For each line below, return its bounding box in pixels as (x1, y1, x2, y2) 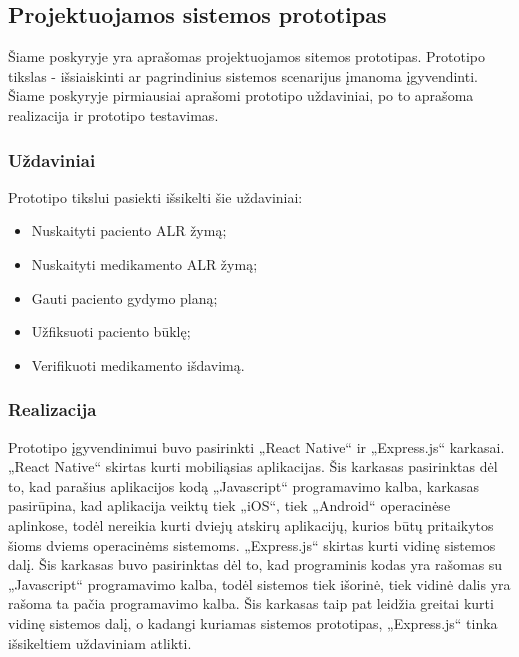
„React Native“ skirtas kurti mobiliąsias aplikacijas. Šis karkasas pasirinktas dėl (8, 456, 498, 477)
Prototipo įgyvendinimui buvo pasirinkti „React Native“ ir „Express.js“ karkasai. (8, 436, 505, 457)
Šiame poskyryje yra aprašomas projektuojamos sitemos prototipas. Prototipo (8, 46, 486, 67)
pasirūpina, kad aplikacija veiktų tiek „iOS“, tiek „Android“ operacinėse (8, 495, 451, 516)
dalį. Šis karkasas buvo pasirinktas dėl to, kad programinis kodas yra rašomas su (8, 554, 503, 575)
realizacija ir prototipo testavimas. (8, 104, 219, 125)
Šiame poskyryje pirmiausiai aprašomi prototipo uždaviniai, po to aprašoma (8, 85, 474, 106)
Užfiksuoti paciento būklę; (31, 321, 191, 342)
